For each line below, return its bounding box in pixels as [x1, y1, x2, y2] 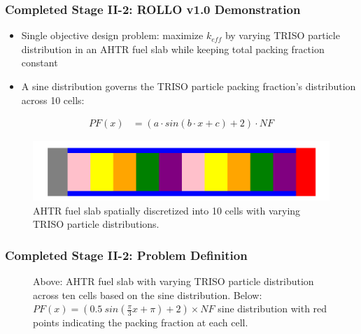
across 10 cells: [21, 92, 85, 107]
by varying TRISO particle [225, 28, 340, 43]
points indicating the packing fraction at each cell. [33, 315, 248, 330]
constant [21, 55, 58, 70]
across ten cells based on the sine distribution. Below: [33, 287, 262, 302]
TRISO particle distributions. [33, 217, 160, 231]
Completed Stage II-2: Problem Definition [5, 246, 248, 263]
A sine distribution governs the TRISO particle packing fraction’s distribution [21, 79, 356, 93]
